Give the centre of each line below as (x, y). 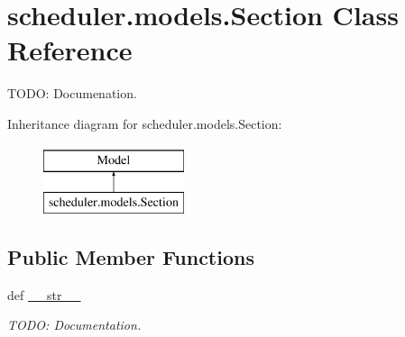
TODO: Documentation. (74, 325)
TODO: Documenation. (72, 93)
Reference (70, 50)
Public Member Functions (131, 257)
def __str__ (44, 294)
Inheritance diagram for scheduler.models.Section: (145, 123)
